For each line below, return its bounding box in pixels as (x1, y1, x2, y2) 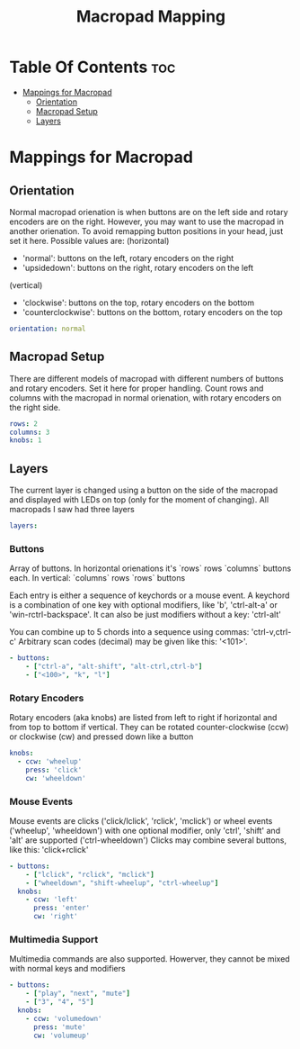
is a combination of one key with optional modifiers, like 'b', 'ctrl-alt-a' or (9, 600, 278, 610)
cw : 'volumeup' (32, 1031, 91, 1040)
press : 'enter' (32, 903, 91, 913)
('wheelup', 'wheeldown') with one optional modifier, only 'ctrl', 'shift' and (9, 825, 281, 836)
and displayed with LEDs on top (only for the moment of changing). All (9, 494, 269, 505)
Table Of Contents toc (9, 57, 176, 77)
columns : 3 (9, 428, 50, 437)
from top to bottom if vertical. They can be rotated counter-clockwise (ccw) (9, 722, 289, 733)
